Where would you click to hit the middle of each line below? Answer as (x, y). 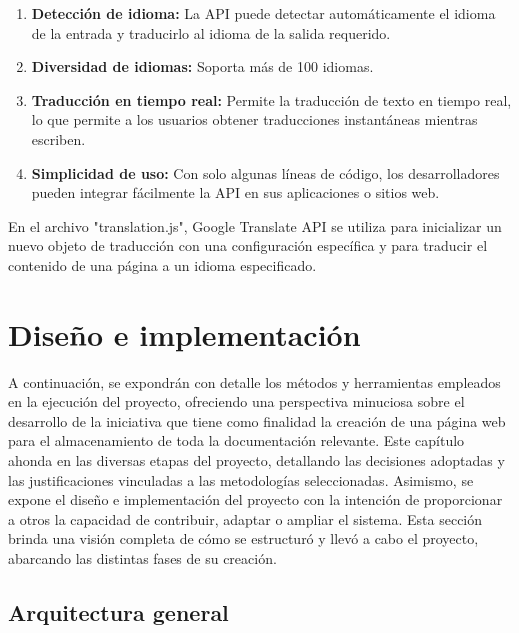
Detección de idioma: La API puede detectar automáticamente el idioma (263, 13)
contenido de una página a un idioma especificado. (162, 264)
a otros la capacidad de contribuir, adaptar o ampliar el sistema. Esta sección (245, 518)
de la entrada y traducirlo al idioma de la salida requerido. (211, 32)
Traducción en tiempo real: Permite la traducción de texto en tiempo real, (271, 99)
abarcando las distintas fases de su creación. (142, 558)
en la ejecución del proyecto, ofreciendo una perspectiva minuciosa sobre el (236, 401)
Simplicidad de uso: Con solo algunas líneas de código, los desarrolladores (265, 172)
